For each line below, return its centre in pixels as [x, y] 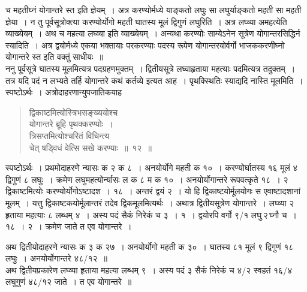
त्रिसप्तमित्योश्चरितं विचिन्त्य [69, 135]
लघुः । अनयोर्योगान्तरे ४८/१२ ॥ [56, 258]
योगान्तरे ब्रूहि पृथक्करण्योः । [71, 124]
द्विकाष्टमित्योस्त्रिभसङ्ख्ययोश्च [73, 112]
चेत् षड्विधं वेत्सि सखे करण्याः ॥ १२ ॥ [90, 147]
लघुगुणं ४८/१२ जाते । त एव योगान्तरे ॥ [69, 282]
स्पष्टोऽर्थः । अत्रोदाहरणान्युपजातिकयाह [64, 92]
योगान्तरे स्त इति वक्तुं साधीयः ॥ [54, 57]
